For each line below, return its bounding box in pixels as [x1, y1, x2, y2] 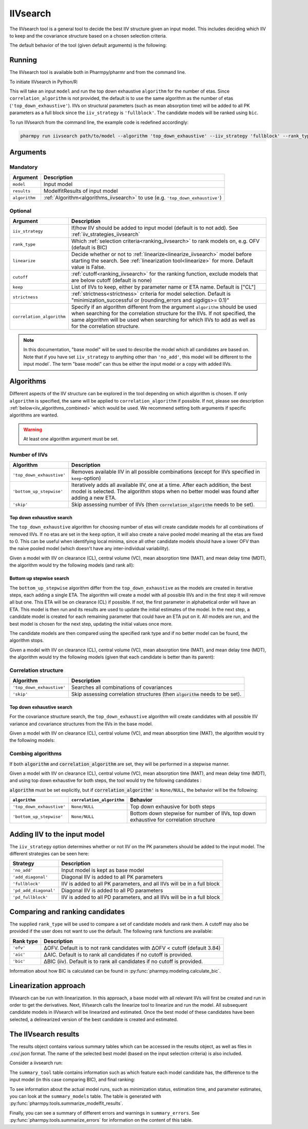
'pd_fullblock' [12, 895, 48, 900]
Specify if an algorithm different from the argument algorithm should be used [71, 303, 257, 311]
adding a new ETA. [71, 494, 117, 501]
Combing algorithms [9, 750, 62, 757]
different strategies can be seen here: [9, 851, 89, 857]
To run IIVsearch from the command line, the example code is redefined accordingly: [9, 119, 189, 125]
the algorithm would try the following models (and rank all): [9, 562, 134, 568]
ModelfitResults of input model [44, 188, 118, 195]
